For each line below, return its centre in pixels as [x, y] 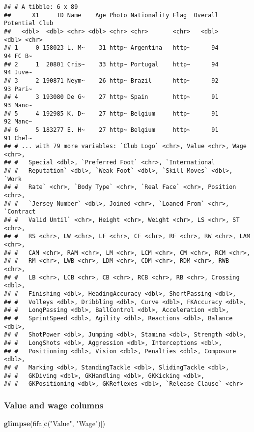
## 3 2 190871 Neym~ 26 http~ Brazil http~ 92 [111, 80]
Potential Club [29, 23]
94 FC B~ [18, 56]
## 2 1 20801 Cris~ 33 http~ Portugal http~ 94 [111, 64]
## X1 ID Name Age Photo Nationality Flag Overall [111, 15]
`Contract [20, 212]
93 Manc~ [18, 105]
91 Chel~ [18, 138]
